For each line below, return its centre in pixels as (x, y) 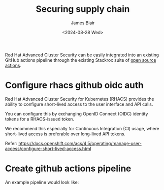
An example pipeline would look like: (42, 182)
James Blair (83, 23)
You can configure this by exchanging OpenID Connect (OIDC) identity (77, 114)
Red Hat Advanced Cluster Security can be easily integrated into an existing (82, 55)
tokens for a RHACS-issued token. (40, 119)
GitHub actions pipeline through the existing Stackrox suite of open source (81, 60)
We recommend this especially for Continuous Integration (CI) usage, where (82, 128)
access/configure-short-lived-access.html (48, 149)
